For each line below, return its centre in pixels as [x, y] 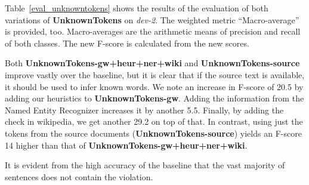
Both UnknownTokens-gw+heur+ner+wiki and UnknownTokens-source [152, 63]
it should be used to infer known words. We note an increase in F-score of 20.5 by [154, 86]
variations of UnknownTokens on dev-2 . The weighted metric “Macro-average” [152, 19]
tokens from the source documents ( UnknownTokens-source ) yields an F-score [153, 133]
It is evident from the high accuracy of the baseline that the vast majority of [145, 165]
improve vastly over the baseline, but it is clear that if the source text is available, [155, 74]
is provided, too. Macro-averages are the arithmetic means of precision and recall [153, 31]
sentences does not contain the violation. [79, 176]
